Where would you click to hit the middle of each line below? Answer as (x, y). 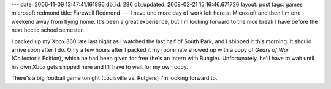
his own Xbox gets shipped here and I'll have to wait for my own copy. (100, 66)
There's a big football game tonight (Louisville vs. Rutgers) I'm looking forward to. (114, 78)
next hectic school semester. (48, 30)
